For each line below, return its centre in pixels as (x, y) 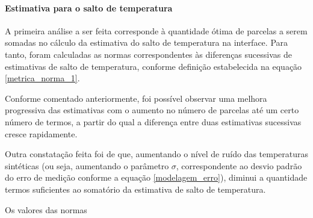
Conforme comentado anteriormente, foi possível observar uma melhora (136, 98)
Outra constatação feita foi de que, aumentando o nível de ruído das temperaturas (157, 154)
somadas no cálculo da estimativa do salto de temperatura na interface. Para (147, 42)
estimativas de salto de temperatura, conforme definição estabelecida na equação (153, 66)
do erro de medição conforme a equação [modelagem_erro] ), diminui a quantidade (156, 177)
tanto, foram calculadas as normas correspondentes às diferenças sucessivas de (148, 54)
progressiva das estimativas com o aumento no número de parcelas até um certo (152, 110)
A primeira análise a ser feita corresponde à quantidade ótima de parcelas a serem (156, 30)
